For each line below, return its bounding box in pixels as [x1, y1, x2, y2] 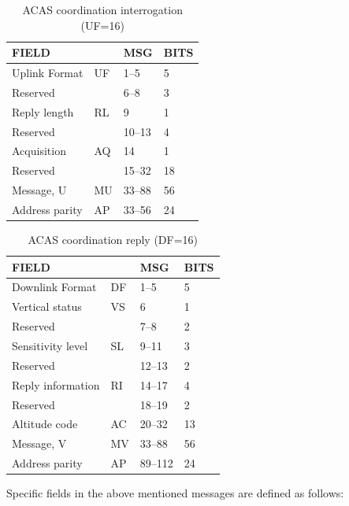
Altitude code [12, 416, 78, 432]
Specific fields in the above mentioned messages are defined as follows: [6, 485, 344, 501]
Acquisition [12, 142, 66, 159]
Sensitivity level [12, 338, 88, 353]
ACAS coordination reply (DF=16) [28, 231, 199, 248]
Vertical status [12, 298, 82, 315]
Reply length [12, 103, 74, 120]
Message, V [12, 435, 67, 452]
